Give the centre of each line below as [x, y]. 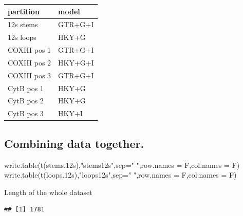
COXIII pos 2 [30, 62]
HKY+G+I [76, 62]
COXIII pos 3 [30, 75]
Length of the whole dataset [48, 192]
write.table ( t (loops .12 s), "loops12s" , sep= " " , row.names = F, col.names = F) [120, 175]
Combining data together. [74, 143]
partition [24, 11]
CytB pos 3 [26, 113]
